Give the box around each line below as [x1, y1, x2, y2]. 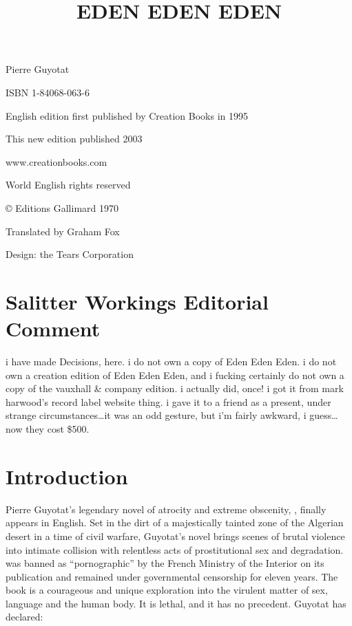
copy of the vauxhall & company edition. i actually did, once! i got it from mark [6, 381, 344, 396]
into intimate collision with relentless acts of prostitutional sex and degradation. [6, 542, 344, 557]
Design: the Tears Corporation [6, 247, 134, 261]
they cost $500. [25, 422, 90, 435]
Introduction [6, 462, 128, 490]
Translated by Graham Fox [6, 224, 120, 238]
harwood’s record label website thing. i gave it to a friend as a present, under [6, 394, 331, 409]
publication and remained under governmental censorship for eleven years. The [6, 569, 338, 583]
